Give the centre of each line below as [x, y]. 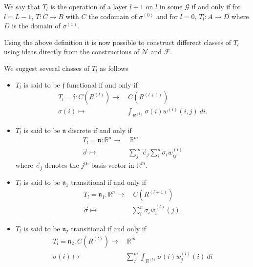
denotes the [62, 165]
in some [171, 6]
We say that [22, 6]
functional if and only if [102, 84]
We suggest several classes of [47, 68]
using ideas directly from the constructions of [72, 52]
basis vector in [113, 165]
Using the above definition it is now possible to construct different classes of [117, 42]
